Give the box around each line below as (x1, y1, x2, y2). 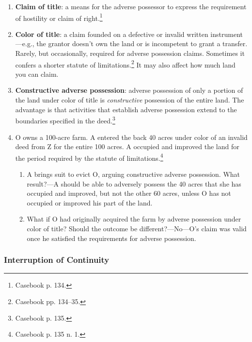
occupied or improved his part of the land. (27, 197, 153, 207)
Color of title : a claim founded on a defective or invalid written (15, 29, 208, 39)
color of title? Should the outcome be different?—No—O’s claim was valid (27, 223, 247, 233)
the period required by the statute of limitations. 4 (15, 151, 163, 163)
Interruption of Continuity (4, 254, 110, 266)
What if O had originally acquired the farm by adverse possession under (27, 214, 241, 224)
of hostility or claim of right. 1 (15, 11, 103, 23)
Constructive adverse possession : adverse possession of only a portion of (15, 85, 243, 95)
